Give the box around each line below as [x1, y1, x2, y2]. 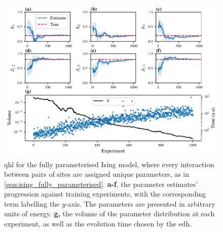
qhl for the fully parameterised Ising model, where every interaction [4, 159, 214, 169]
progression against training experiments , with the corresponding [4, 188, 206, 199]
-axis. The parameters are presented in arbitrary [65, 198, 215, 209]
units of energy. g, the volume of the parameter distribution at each [4, 208, 215, 219]
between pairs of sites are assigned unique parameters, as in [4, 169, 190, 179]
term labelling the [4, 198, 60, 209]
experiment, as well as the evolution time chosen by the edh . [4, 218, 192, 229]
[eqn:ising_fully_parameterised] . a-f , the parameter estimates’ [4, 178, 198, 189]
